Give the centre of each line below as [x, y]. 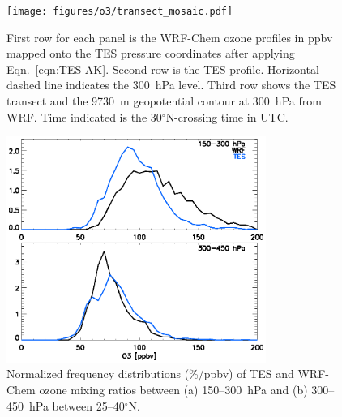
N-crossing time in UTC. [227, 116]
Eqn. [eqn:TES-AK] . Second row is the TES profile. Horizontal [163, 69]
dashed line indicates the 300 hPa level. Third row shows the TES [171, 85]
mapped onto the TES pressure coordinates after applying [151, 53]
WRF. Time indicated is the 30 [84, 116]
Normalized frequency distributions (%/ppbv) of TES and [150, 374]
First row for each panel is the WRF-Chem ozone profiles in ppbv [170, 37]
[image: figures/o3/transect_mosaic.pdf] [120, 11]
